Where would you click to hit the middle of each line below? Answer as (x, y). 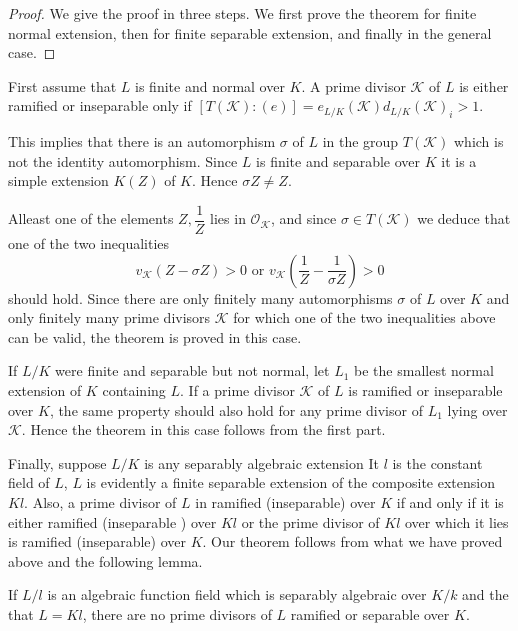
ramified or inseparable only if (100, 105)
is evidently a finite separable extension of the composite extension (290, 482)
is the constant (437, 462)
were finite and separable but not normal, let (192, 370)
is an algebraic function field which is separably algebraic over (237, 594)
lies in (228, 218)
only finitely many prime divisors (109, 317)
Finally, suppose (57, 462)
